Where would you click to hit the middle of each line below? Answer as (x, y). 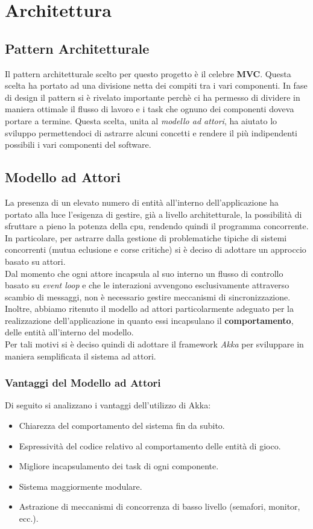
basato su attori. (35, 261)
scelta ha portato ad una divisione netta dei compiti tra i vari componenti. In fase (156, 85)
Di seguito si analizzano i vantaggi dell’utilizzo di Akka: (108, 405)
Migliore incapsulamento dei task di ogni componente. (119, 466)
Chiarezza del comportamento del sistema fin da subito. (122, 426)
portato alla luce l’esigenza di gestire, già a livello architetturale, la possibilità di (153, 214)
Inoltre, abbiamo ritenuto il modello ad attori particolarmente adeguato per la (149, 309)
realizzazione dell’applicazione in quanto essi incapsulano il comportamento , (149, 320)
